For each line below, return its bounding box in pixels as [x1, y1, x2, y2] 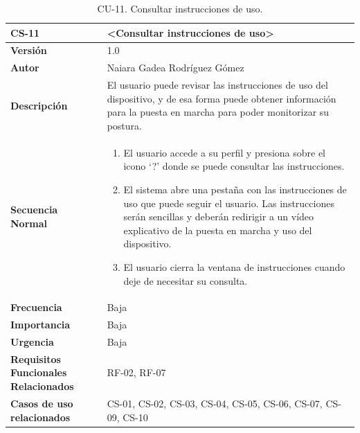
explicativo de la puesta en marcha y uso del [123, 222, 312, 237]
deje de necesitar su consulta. [123, 273, 248, 288]
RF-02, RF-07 [107, 365, 166, 380]
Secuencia [10, 202, 58, 217]
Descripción [10, 98, 68, 112]
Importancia [10, 317, 71, 332]
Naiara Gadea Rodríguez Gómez [107, 60, 244, 75]
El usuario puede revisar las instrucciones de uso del [107, 78, 328, 92]
